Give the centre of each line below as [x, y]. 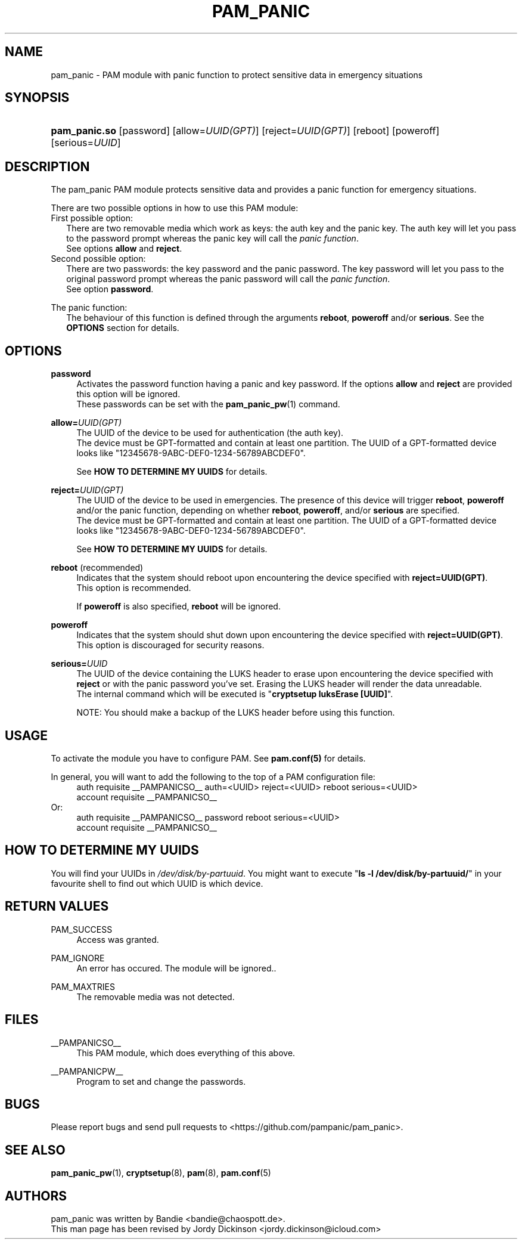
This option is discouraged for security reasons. [170, 645]
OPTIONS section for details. [123, 328]
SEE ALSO [35, 1150]
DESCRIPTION [47, 166]
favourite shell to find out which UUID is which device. [157, 883]
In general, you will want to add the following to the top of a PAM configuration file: [213, 776]
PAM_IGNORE [78, 958]
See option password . [110, 289]
